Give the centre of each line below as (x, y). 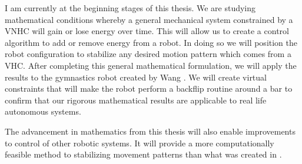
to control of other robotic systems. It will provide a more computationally (140, 143)
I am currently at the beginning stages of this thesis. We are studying (130, 8)
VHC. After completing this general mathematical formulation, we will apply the (151, 65)
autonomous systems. (43, 111)
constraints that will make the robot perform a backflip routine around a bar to (149, 88)
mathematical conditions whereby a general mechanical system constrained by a (149, 19)
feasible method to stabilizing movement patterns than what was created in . (143, 154)
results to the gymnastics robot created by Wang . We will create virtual (136, 77)
